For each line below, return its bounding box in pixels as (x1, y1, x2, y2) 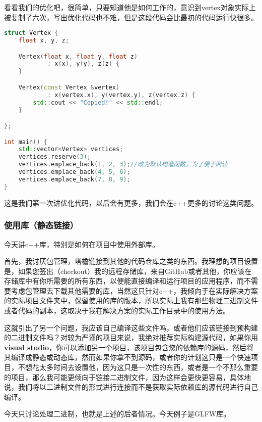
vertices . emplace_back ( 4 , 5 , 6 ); (18, 168, 130, 176)
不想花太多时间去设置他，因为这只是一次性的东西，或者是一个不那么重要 (18, 362, 258, 372)
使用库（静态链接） (4, 219, 79, 231)
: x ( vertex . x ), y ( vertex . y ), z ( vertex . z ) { (47, 91, 195, 99)
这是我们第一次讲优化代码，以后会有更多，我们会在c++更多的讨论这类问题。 (4, 197, 258, 208)
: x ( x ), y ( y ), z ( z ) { (47, 60, 120, 68)
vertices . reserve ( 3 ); (18, 153, 91, 161)
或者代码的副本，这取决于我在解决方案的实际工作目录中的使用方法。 (4, 305, 230, 316)
